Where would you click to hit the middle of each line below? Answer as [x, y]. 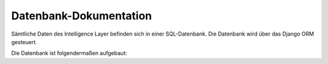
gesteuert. [24, 42]
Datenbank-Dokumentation [81, 16]
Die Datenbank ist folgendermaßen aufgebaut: [69, 53]
